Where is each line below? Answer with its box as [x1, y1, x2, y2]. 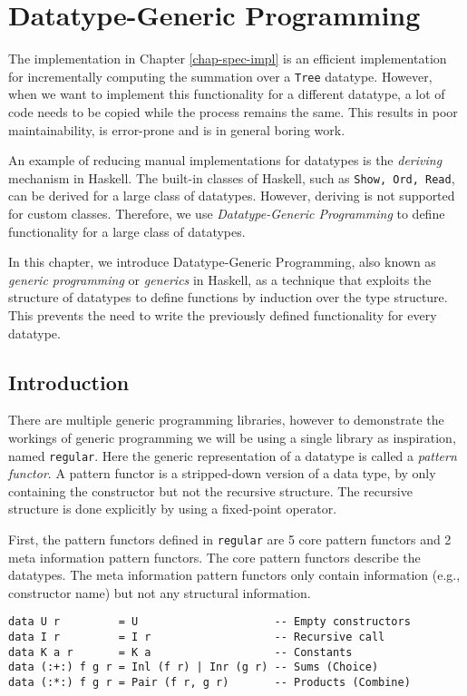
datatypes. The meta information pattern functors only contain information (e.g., [8, 565, 461, 584]
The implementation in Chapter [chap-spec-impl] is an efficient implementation [8, 49, 447, 68]
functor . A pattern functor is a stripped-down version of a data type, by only [8, 464, 436, 483]
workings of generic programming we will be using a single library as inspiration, [8, 427, 456, 446]
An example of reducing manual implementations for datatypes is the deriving [8, 151, 443, 170]
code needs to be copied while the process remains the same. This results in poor [8, 102, 458, 121]
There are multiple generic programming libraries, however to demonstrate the [8, 410, 444, 429]
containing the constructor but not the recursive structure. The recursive [8, 481, 413, 500]
